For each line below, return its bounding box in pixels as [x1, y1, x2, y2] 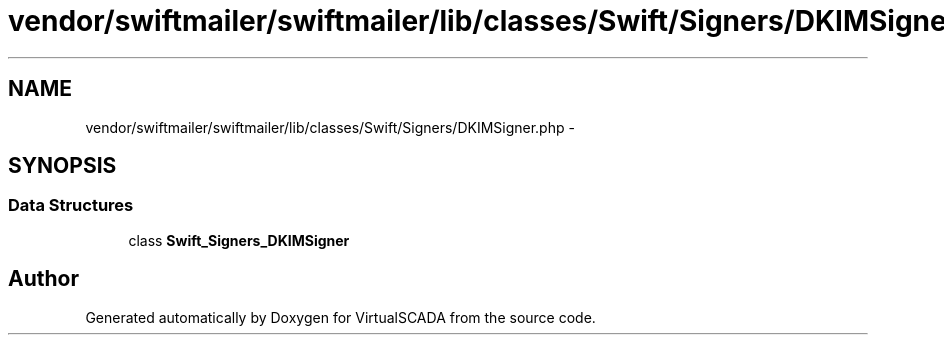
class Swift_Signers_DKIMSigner [128, 231, 350, 249]
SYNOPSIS [8, 153, 117, 179]
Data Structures [8, 195, 134, 216]
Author [8, 266, 79, 292]
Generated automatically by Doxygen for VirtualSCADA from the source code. [85, 308, 596, 326]
